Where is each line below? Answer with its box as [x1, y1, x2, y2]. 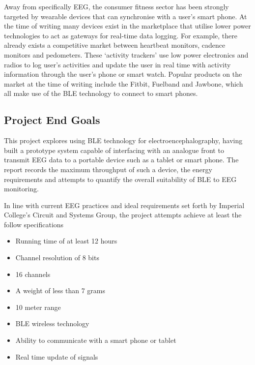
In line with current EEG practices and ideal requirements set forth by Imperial [4, 200, 245, 210]
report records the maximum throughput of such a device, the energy [4, 164, 212, 174]
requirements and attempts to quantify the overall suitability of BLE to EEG [4, 174, 237, 184]
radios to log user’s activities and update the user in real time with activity [4, 59, 231, 69]
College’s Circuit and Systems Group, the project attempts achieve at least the [4, 210, 242, 220]
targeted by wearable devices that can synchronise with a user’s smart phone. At [4, 11, 247, 21]
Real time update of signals [15, 351, 98, 362]
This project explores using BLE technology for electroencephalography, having [4, 135, 243, 146]
